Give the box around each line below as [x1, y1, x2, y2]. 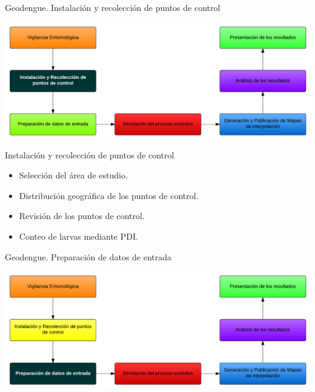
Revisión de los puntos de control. [19, 209, 145, 222]
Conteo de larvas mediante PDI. [19, 230, 138, 243]
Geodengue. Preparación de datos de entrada [5, 250, 172, 263]
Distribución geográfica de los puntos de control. [19, 189, 199, 201]
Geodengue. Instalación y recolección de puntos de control [5, 1, 220, 13]
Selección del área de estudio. [19, 169, 128, 181]
